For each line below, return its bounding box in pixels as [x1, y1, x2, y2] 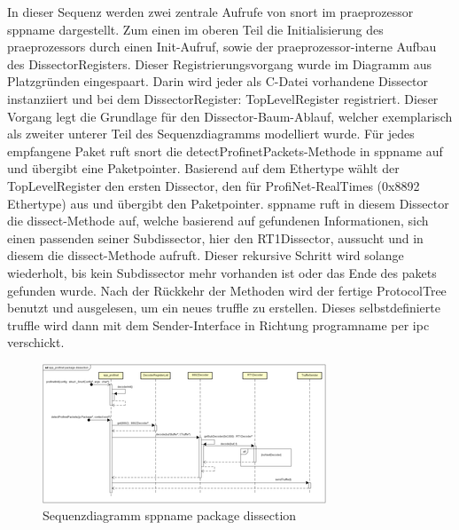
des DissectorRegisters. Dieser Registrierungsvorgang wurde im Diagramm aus [7, 54, 432, 73]
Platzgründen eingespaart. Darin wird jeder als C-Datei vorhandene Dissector [7, 72, 429, 91]
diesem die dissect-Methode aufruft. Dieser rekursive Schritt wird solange [7, 246, 404, 265]
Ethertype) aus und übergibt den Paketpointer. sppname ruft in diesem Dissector [7, 194, 449, 212]
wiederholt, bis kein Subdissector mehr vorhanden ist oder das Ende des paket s [7, 263, 437, 281]
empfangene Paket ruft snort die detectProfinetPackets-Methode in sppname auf [7, 141, 443, 160]
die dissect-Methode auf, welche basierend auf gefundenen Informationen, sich [7, 211, 429, 230]
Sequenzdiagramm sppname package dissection [43, 506, 297, 525]
